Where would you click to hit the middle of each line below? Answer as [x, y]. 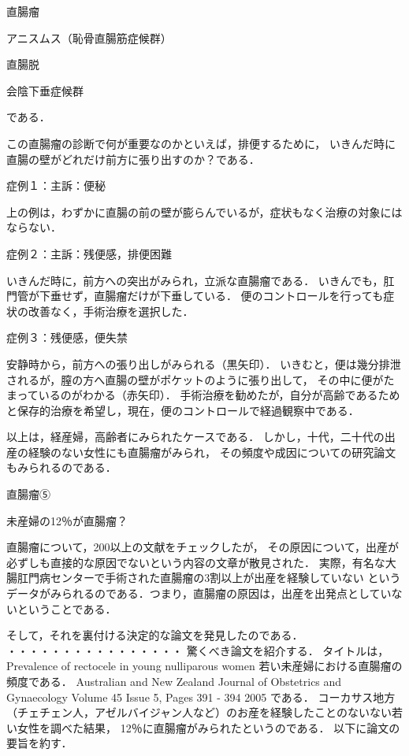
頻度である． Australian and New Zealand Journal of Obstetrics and [174, 681]
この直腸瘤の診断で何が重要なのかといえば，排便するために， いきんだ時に [201, 143]
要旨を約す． [39, 743]
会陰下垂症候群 [45, 90]
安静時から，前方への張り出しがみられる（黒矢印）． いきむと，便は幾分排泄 [204, 363]
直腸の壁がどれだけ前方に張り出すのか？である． [133, 159]
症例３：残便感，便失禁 [67, 337]
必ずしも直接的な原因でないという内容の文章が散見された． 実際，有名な [196, 562]
